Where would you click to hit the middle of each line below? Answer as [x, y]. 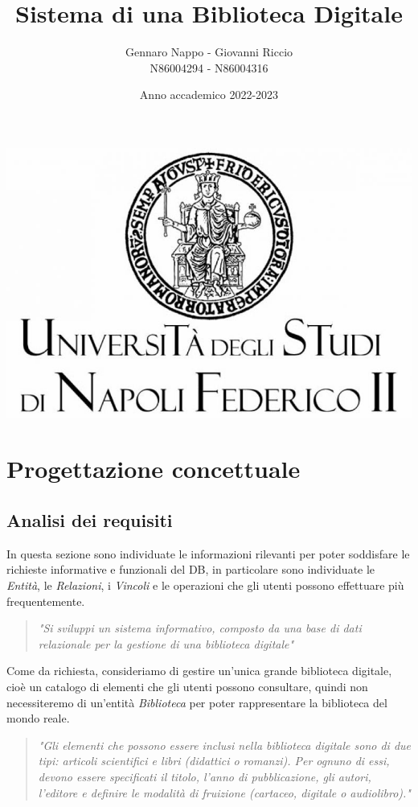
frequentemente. [46, 601]
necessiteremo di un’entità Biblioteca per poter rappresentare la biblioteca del [197, 702]
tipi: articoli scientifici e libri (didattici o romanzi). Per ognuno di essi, [214, 761]
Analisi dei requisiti [90, 520]
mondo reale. [38, 718]
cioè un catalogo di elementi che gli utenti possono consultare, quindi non [187, 687]
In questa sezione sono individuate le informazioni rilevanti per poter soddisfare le [208, 553]
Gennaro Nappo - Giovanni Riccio [209, 52]
